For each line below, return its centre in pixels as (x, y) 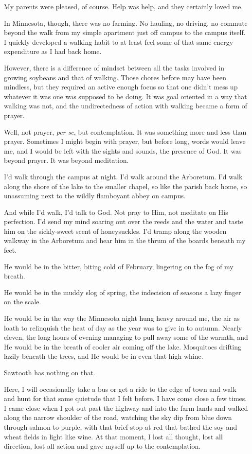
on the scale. (23, 302)
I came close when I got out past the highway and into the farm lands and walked (126, 408)
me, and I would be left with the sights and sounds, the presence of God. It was (123, 150)
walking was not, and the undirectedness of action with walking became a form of (126, 106)
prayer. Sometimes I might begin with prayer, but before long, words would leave (125, 141)
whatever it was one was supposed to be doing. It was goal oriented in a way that (126, 96)
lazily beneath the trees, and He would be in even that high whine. (104, 356)
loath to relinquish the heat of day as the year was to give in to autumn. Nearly (123, 327)
